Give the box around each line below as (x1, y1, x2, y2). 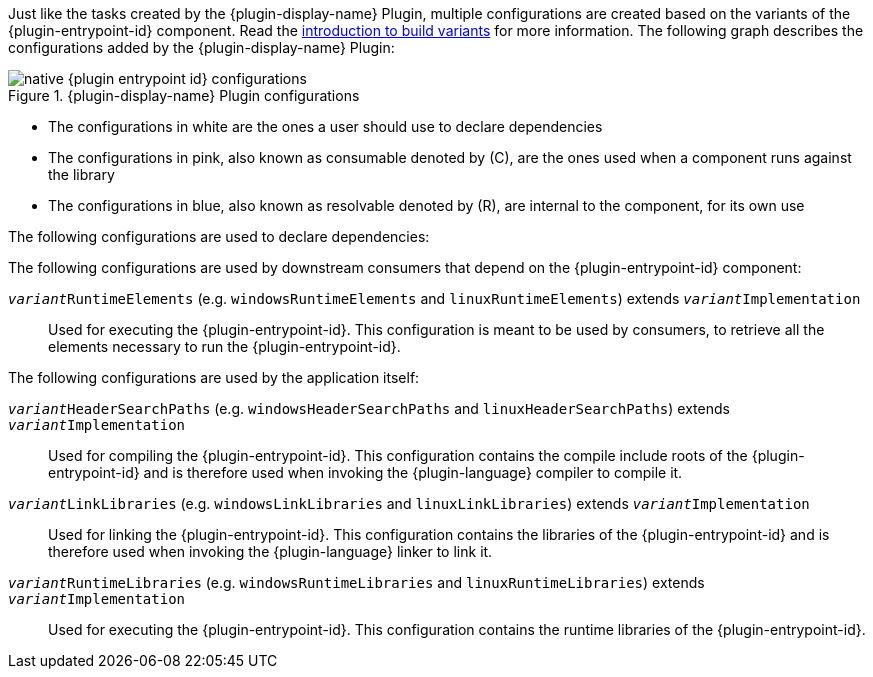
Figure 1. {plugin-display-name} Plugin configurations (8, 87, 360, 104)
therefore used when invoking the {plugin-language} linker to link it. (48, 543, 493, 560)
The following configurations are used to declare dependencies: (8, 228, 430, 245)
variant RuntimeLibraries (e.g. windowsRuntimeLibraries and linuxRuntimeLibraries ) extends (8, 574, 705, 591)
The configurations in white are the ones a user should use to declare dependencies (48, 118, 603, 135)
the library (48, 166, 115, 183)
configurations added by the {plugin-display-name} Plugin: (8, 39, 395, 56)
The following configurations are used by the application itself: (8, 369, 420, 386)
